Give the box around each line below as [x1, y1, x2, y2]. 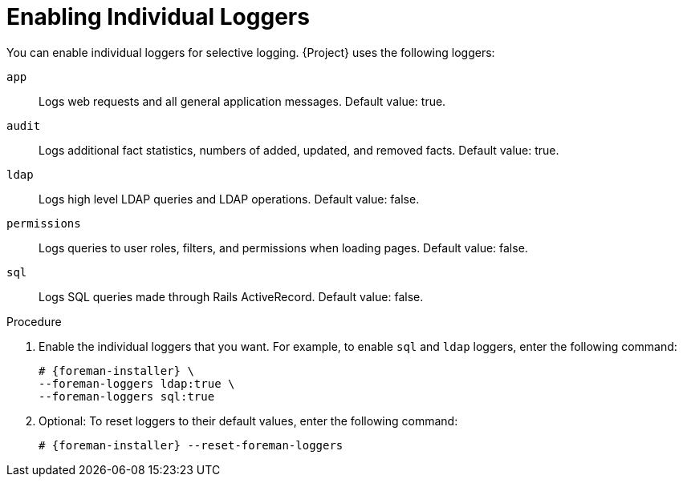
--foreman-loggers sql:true [39, 389, 215, 403]
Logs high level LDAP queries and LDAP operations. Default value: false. [39, 191, 420, 206]
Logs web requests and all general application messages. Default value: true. [39, 94, 446, 108]
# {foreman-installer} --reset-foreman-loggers [39, 438, 344, 452]
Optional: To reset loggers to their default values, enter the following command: [39, 413, 458, 428]
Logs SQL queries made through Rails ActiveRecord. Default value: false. [39, 289, 424, 304]
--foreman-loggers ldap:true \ [39, 376, 235, 390]
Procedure [6, 314, 62, 328]
